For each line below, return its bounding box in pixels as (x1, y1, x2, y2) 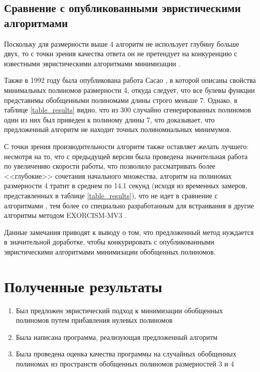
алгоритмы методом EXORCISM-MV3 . (4, 210, 127, 220)
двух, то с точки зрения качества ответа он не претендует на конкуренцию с (4, 48, 237, 59)
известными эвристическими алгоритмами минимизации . (4, 58, 181, 68)
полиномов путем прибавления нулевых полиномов (16, 315, 173, 325)
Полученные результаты (4, 276, 163, 296)
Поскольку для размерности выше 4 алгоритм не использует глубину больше (4, 38, 239, 49)
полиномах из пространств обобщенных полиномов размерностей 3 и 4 (16, 358, 234, 368)
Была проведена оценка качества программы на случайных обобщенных (16, 348, 236, 359)
